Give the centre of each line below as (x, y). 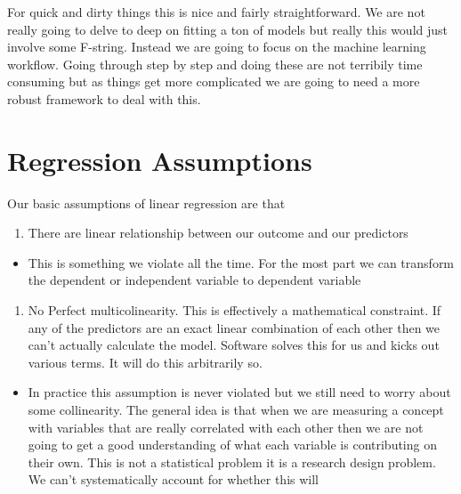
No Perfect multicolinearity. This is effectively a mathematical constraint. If (235, 310)
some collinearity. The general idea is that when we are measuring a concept (236, 410)
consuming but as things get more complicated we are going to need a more (214, 81)
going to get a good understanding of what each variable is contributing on (232, 445)
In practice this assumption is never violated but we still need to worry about (239, 392)
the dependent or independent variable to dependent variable (194, 280)
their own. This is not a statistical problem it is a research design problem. (232, 462)
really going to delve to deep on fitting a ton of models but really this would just (227, 29)
